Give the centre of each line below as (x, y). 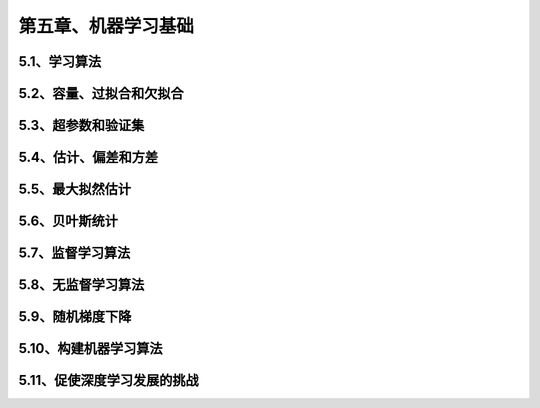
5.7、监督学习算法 (74, 253)
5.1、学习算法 (60, 61)
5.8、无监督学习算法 (81, 285)
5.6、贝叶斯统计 (68, 221)
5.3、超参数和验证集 (81, 125)
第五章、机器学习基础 (106, 26)
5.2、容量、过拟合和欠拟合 (101, 93)
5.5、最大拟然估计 (75, 189)
